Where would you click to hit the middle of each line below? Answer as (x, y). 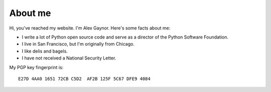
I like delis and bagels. (45, 51)
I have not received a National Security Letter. (69, 58)
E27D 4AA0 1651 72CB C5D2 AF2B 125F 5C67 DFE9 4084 (84, 78)
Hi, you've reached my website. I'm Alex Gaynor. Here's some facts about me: (90, 28)
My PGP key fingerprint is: (36, 67)
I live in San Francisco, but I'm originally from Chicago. (78, 44)
